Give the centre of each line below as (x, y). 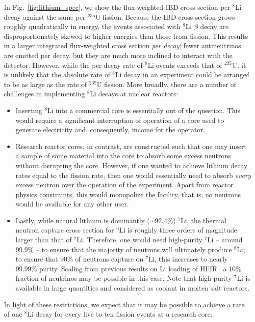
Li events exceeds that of (185, 65)
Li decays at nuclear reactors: (134, 94)
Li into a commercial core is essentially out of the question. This (144, 110)
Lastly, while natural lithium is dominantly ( (83, 220)
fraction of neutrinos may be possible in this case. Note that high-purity (124, 278)
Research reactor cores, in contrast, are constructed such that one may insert (131, 146)
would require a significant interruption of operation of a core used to (120, 120)
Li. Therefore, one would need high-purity (140, 240)
